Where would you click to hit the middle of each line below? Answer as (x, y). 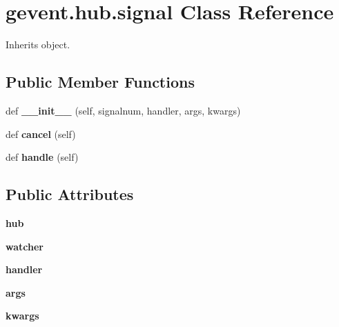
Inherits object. (38, 44)
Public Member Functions (100, 82)
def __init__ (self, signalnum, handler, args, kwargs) (123, 110)
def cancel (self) (41, 133)
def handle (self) (42, 157)
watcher (25, 246)
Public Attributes (70, 194)
